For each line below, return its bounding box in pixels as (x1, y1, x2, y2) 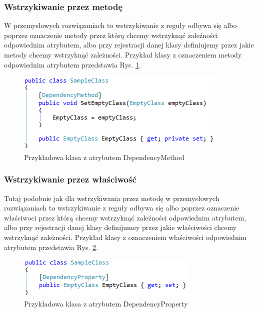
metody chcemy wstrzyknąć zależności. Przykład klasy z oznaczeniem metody (4, 49, 242, 59)
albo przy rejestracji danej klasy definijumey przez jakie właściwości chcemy (4, 222, 237, 232)
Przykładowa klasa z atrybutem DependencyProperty (24, 298, 188, 308)
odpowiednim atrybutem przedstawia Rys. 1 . (4, 59, 141, 69)
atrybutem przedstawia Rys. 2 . (4, 241, 98, 252)
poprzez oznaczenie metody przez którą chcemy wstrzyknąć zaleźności (4, 29, 218, 40)
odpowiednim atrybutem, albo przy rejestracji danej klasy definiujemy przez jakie (4, 39, 254, 50)
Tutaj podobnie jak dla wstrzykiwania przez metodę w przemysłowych (4, 192, 219, 203)
